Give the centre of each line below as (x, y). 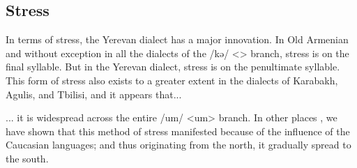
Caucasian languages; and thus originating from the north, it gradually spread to (178, 145)
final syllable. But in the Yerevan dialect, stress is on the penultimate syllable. (173, 67)
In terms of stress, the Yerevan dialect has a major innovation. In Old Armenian (177, 39)
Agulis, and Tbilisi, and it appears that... (94, 94)
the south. (27, 158)
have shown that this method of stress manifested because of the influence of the (178, 131)
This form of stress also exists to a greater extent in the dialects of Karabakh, (172, 80)
